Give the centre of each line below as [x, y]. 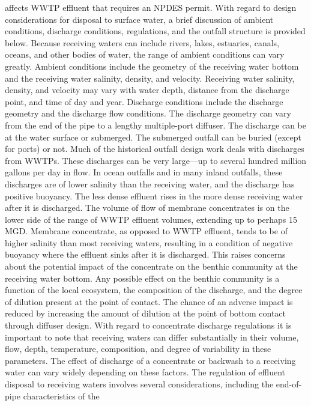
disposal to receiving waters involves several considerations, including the [139, 384]
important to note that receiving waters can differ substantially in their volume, [152, 337]
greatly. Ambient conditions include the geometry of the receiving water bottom [152, 66]
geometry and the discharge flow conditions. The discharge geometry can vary [148, 113]
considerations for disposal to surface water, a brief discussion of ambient [139, 19]
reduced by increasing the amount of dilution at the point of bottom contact [146, 313]
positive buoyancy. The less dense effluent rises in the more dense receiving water [154, 195]
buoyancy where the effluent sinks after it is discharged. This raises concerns [145, 254]
